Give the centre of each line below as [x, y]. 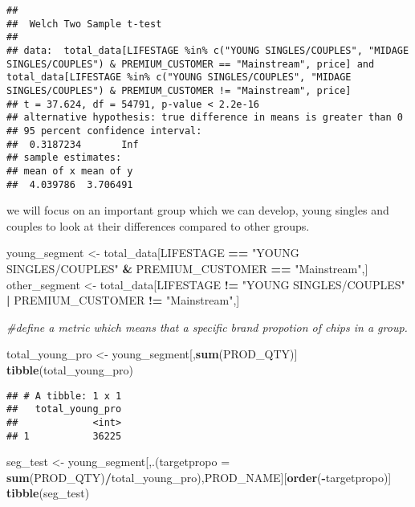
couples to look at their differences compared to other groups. [158, 225]
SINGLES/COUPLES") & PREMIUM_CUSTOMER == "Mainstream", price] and [191, 64]
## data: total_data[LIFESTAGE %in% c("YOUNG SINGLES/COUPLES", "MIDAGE [208, 50]
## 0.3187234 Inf [73, 144]
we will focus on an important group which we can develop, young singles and [198, 210]
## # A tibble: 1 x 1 [64, 396]
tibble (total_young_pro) [70, 369]
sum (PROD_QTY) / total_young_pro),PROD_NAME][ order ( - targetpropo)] [199, 477]
